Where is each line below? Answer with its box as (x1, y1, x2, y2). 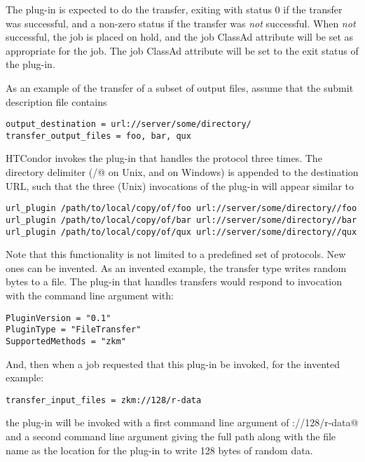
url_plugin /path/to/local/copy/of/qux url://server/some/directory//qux (6, 226, 357, 237)
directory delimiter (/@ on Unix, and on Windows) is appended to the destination (6, 165, 359, 179)
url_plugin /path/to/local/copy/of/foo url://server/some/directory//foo (6, 203, 357, 214)
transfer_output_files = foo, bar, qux (6, 130, 191, 141)
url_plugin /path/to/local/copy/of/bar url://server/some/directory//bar (6, 215, 357, 225)
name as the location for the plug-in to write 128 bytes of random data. (6, 442, 313, 457)
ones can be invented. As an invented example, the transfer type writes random (6, 260, 347, 275)
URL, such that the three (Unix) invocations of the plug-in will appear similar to (6, 178, 354, 193)
